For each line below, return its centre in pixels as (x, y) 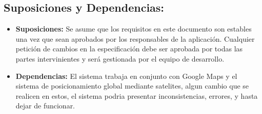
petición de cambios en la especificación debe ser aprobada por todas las (129, 49)
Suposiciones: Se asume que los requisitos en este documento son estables (134, 29)
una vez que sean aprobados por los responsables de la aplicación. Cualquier (135, 38)
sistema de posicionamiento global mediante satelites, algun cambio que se (132, 86)
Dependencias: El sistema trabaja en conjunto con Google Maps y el (126, 76)
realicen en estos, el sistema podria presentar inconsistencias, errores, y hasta (137, 95)
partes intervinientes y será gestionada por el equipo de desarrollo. (120, 58)
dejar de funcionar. (45, 106)
